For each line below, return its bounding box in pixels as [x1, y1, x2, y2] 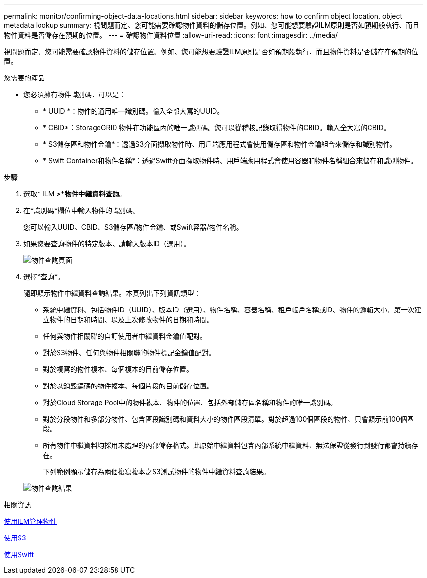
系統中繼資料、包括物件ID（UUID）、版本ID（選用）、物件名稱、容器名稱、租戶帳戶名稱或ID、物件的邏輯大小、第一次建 [43, 306, 422, 314]
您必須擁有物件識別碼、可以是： [23, 90, 126, 98]
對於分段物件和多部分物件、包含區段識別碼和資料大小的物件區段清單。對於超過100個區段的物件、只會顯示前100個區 [43, 415, 414, 423]
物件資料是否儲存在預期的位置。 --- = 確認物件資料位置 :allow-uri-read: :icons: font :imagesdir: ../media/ [4, 31, 338, 39]
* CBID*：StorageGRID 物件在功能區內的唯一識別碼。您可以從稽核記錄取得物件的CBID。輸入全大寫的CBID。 [43, 123, 390, 132]
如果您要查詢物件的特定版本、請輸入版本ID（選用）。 [23, 239, 191, 248]
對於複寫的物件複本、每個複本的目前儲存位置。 [43, 365, 193, 373]
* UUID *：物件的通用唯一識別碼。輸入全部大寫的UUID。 [43, 107, 224, 115]
